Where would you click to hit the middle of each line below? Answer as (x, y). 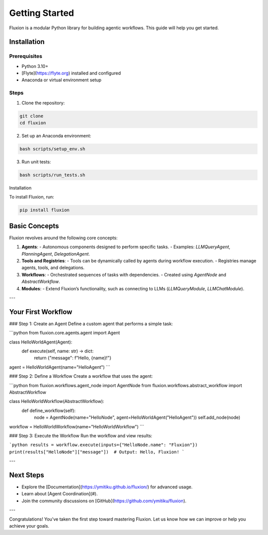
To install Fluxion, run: (32, 197)
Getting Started (42, 13)
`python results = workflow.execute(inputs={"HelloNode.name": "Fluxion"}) (103, 445)
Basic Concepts (34, 226)
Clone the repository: (43, 103)
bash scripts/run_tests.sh (52, 175)
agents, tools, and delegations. (53, 267)
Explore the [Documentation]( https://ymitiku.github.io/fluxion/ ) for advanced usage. (107, 487)
